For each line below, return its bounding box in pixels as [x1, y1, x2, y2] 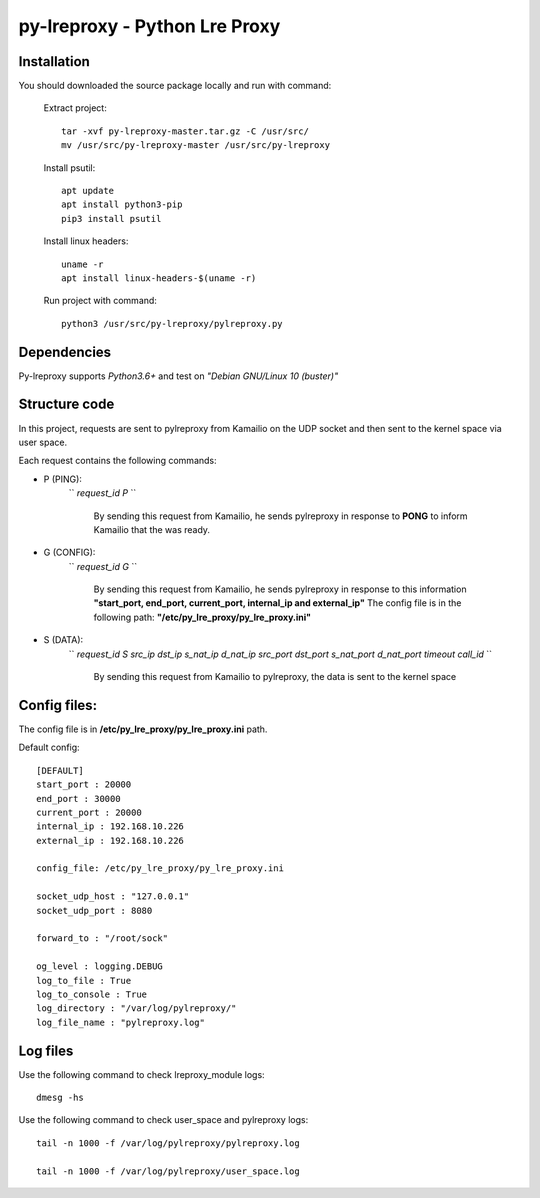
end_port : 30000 [36, 793, 121, 804]
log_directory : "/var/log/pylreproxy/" [36, 1003, 237, 1014]
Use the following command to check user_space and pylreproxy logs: [18, 1114, 309, 1126]
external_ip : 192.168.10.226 [36, 835, 185, 846]
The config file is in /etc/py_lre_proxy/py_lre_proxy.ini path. [18, 723, 268, 735]
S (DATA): [43, 634, 84, 646]
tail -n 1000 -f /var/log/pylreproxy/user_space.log [36, 1165, 300, 1177]
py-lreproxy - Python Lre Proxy [18, 15, 281, 37]
